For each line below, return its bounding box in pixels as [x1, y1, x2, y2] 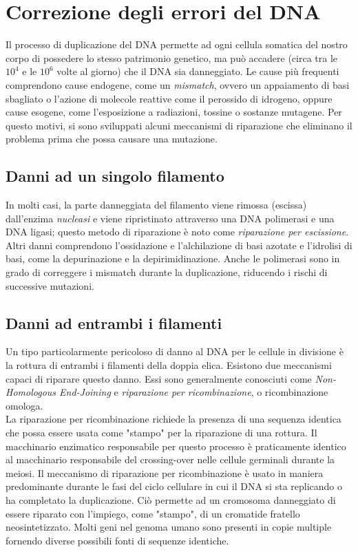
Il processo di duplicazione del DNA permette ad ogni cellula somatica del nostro [6, 37, 348, 52]
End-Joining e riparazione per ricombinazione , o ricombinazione [59, 385, 328, 399]
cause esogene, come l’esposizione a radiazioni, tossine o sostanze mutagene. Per [6, 105, 342, 119]
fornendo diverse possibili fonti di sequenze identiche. [6, 533, 229, 547]
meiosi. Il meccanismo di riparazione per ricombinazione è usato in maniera [6, 465, 324, 480]
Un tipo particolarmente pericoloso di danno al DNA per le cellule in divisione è [6, 344, 344, 359]
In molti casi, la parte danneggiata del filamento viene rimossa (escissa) [6, 198, 307, 212]
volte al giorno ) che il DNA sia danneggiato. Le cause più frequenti [56, 64, 339, 78]
